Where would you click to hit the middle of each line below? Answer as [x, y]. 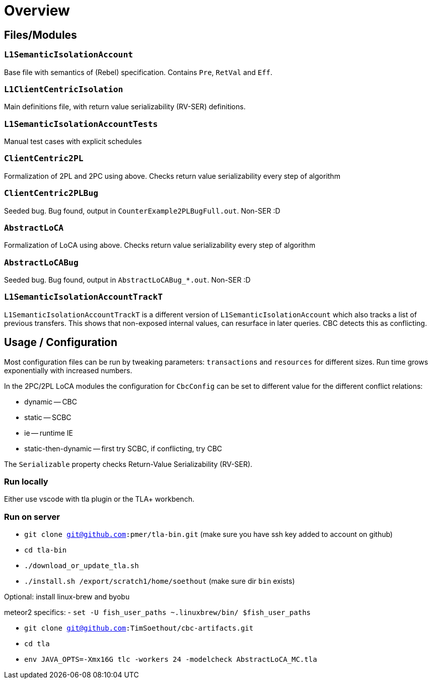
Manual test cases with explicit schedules [73, 142]
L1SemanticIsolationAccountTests [81, 124]
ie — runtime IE [49, 433]
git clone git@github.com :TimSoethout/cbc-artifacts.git [139, 628]
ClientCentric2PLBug [51, 193]
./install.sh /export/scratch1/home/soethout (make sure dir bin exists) [160, 581]
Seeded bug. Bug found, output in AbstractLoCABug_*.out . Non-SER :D [127, 280]
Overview [37, 11]
